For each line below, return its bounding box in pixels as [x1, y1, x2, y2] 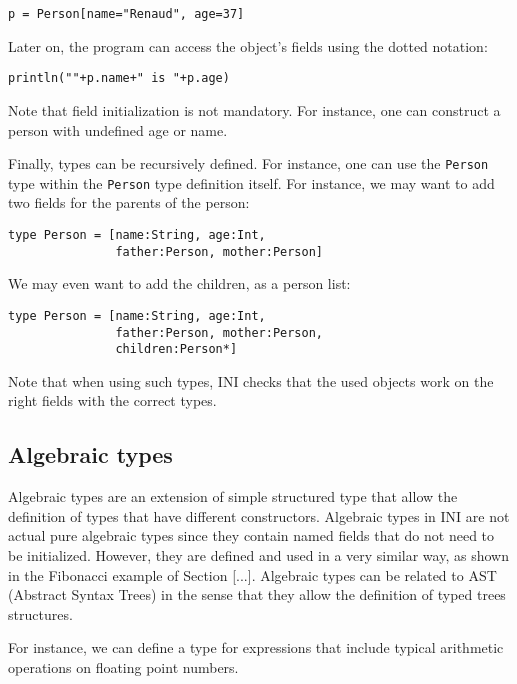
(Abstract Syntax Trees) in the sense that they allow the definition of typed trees [8, 584, 506, 605]
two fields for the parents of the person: [8, 192, 250, 213]
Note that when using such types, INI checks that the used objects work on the [8, 370, 494, 391]
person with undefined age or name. [8, 119, 228, 140]
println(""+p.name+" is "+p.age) [8, 71, 230, 86]
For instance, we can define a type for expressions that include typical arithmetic [8, 637, 504, 658]
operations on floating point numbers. [8, 657, 239, 678]
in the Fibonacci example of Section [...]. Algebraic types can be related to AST [8, 564, 497, 585]
